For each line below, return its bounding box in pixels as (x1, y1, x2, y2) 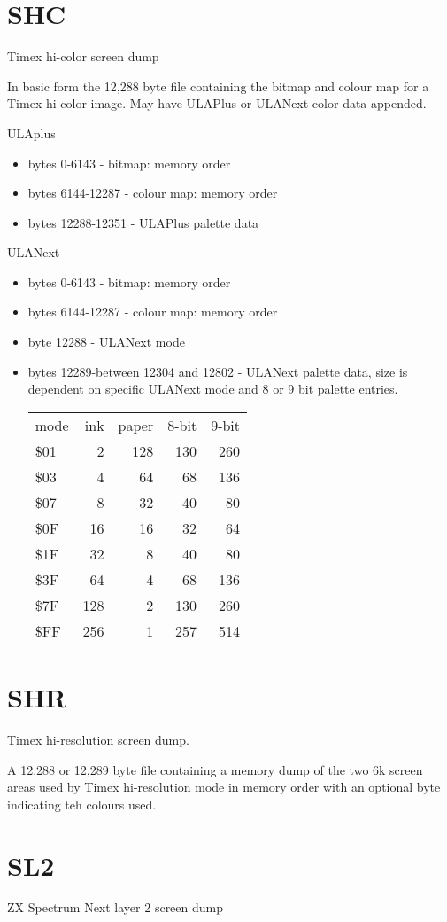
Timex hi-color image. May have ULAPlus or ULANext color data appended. (7, 94, 427, 113)
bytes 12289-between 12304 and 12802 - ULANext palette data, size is (27, 362, 408, 380)
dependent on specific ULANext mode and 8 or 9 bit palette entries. (27, 379, 398, 398)
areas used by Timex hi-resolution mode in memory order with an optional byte (7, 777, 441, 796)
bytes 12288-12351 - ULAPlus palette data (27, 213, 259, 231)
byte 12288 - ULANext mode (27, 332, 185, 351)
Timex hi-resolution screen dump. (7, 730, 189, 748)
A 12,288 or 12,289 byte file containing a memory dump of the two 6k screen (7, 760, 423, 778)
